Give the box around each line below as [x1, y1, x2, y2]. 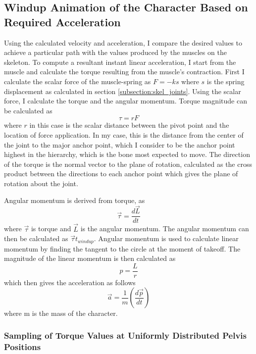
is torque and [31, 223, 71, 234]
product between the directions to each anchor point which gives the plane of [4, 168, 238, 179]
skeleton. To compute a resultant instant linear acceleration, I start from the [4, 56, 236, 67]
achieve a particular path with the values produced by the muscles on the [4, 47, 227, 57]
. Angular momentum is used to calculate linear [94, 233, 239, 244]
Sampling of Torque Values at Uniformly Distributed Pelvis [4, 329, 247, 341]
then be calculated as [4, 233, 68, 244]
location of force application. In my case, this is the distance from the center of [4, 129, 244, 140]
